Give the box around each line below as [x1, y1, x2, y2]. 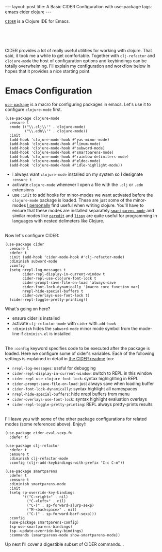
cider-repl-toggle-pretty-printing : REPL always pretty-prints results [12, 401, 153, 407]
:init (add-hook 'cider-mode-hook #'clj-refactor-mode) [9, 255, 125, 259]
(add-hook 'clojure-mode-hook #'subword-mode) [9, 146, 105, 150]
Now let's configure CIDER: [5, 232, 60, 238]
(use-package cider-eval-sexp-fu [5, 430, 73, 435]
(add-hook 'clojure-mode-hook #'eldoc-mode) [9, 158, 101, 164]
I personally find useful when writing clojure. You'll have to [27, 202, 144, 208]
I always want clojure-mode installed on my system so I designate [12, 171, 143, 177]
